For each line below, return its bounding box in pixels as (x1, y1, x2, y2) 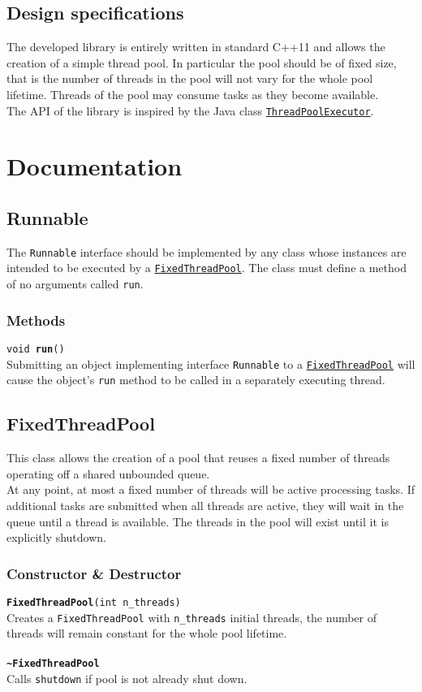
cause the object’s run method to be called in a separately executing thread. (6, 371, 385, 388)
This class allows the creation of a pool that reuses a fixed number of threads (6, 449, 390, 466)
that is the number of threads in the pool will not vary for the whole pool (6, 70, 373, 87)
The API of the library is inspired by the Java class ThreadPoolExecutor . (6, 102, 374, 119)
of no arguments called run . (6, 275, 144, 292)
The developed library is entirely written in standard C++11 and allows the (6, 38, 385, 55)
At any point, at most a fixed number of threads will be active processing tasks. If (6, 481, 416, 498)
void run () (6, 344, 65, 355)
